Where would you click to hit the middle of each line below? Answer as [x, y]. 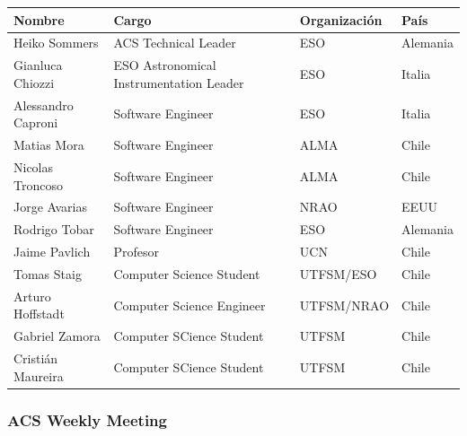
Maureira [39, 375]
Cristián [36, 358]
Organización [341, 19]
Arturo [32, 296]
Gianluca [38, 65]
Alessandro [44, 105]
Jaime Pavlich [52, 252]
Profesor [136, 252]
